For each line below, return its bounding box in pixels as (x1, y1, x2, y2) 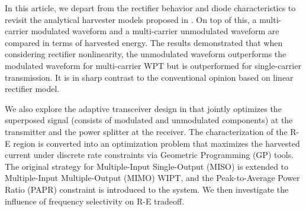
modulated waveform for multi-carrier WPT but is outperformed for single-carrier (5, 59, 301, 71)
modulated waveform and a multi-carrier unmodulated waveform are (31, 25, 279, 37)
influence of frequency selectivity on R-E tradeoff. (5, 194, 185, 207)
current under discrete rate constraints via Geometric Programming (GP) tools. (5, 149, 294, 161)
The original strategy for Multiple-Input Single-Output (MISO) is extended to (5, 160, 289, 172)
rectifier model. (5, 83, 60, 95)
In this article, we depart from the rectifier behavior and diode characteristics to (5, 2, 296, 14)
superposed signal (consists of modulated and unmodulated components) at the (5, 114, 293, 126)
